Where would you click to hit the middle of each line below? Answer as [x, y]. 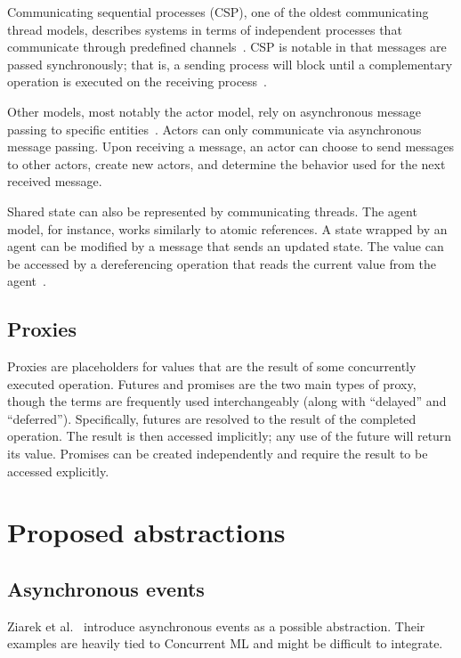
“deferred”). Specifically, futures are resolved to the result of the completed [212, 418]
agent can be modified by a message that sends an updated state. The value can [226, 246]
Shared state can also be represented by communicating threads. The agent [212, 211]
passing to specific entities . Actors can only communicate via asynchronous [214, 129]
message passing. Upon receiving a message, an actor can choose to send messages [231, 146]
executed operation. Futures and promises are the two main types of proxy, [212, 383]
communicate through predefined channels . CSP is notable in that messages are [227, 47]
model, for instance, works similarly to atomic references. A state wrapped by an [227, 228]
